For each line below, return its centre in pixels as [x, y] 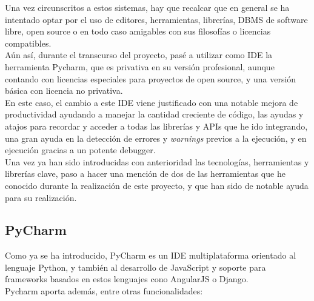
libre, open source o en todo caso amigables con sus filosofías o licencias [138, 31]
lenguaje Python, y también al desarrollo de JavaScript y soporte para [135, 267]
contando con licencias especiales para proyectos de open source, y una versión [151, 78]
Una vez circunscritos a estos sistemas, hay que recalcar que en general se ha [147, 7]
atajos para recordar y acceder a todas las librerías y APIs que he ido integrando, [156, 126]
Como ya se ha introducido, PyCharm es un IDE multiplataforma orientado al [151, 255]
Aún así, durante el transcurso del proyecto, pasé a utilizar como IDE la [139, 55]
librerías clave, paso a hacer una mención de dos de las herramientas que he [145, 174]
